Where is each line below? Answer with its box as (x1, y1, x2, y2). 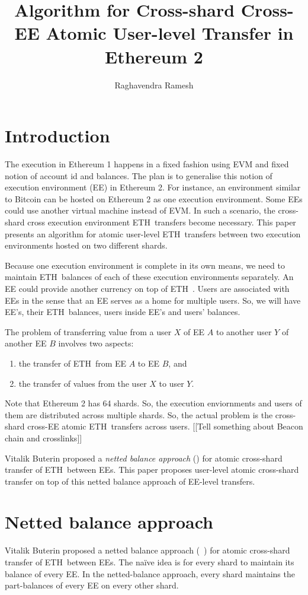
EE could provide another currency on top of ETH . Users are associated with (5, 282, 290, 294)
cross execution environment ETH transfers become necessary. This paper (27, 216, 296, 228)
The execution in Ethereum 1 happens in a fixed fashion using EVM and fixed (5, 158, 289, 170)
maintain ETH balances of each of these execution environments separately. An (5, 271, 294, 283)
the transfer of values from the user (18, 377, 147, 389)
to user (159, 377, 184, 389)
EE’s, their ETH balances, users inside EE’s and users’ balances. (5, 306, 240, 318)
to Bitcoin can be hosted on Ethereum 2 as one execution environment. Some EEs (5, 192, 303, 205)
